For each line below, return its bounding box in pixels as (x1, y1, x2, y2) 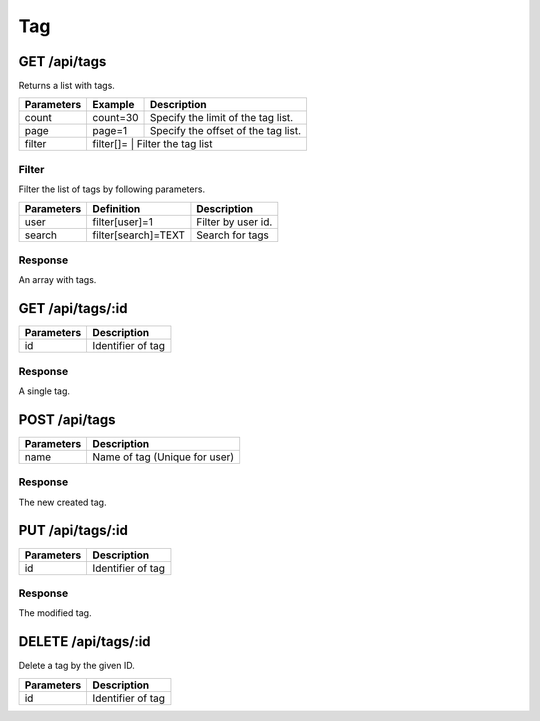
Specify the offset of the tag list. (150, 124, 302, 138)
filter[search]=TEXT (92, 228, 185, 242)
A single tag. (18, 385, 70, 397)
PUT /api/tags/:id (18, 522, 129, 539)
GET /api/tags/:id (18, 300, 129, 317)
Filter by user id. (196, 215, 273, 229)
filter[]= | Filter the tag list (92, 137, 213, 151)
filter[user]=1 (92, 215, 154, 229)
